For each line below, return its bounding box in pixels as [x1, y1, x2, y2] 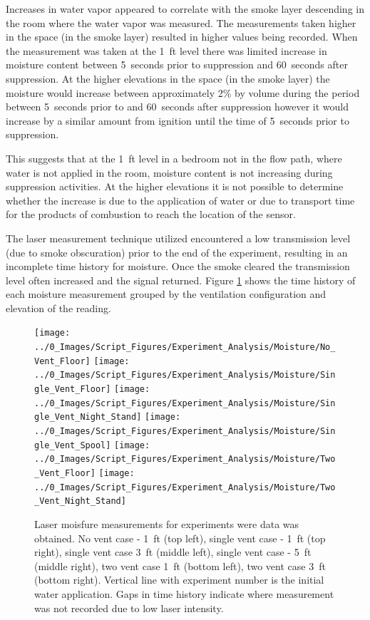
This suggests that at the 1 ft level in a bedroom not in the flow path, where [6, 150, 342, 165]
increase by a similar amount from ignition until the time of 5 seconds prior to [6, 113, 349, 128]
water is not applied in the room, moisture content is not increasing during [6, 165, 333, 180]
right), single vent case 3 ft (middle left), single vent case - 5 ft [34, 544, 312, 559]
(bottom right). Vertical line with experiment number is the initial [34, 572, 324, 587]
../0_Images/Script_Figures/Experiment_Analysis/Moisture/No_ [34, 342, 336, 353]
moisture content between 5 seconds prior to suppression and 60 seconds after [6, 57, 348, 72]
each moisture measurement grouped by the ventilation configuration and [6, 286, 327, 301]
